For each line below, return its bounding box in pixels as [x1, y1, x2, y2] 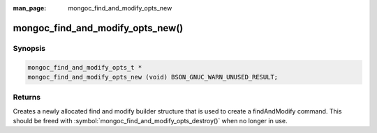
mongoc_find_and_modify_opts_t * [27, 63, 142, 71]
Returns [13, 93, 41, 102]
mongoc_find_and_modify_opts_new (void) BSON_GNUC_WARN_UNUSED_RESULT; [27, 73, 279, 81]
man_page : [13, 4, 47, 12]
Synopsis [13, 43, 45, 53]
